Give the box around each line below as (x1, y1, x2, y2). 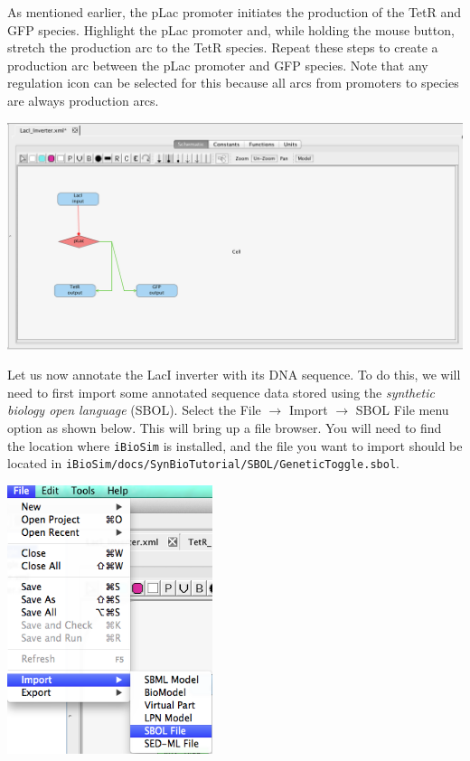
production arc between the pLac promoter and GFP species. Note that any (7, 55, 428, 74)
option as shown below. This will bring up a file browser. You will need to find (7, 418, 442, 437)
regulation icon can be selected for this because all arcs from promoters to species (7, 73, 459, 92)
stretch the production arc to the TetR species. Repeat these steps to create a (7, 38, 438, 57)
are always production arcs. (7, 90, 159, 109)
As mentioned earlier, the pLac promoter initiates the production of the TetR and (7, 3, 462, 21)
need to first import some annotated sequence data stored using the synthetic (7, 382, 435, 401)
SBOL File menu (355, 400, 449, 419)
